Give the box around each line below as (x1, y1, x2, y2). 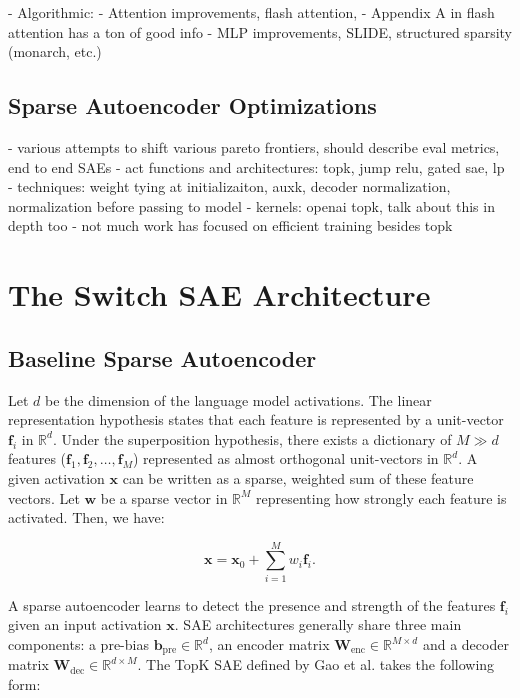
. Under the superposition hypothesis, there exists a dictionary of (52, 428, 452, 449)
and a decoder (422, 634, 509, 654)
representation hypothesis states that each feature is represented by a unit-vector (8, 409, 504, 430)
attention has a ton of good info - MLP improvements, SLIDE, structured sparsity (8, 21, 512, 42)
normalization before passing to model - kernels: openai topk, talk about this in (8, 195, 495, 216)
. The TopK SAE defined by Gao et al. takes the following (137, 654, 495, 675)
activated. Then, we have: (8, 507, 165, 528)
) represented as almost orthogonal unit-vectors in (132, 448, 439, 469)
